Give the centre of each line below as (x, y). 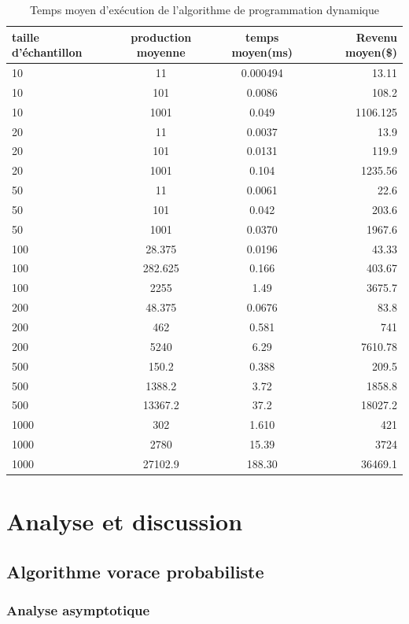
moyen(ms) (262, 52)
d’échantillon (47, 52)
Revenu (376, 37)
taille (26, 37)
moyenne (161, 52)
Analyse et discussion (125, 521)
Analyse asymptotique (78, 610)
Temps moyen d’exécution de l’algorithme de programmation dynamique (204, 9)
